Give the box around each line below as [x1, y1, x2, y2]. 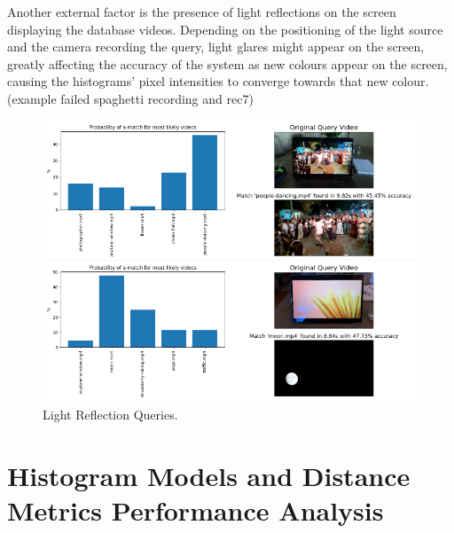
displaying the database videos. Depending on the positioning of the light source [7, 20, 443, 38]
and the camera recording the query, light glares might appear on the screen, [7, 37, 425, 56]
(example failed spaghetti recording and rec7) [7, 89, 254, 107]
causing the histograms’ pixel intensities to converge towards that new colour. [7, 72, 429, 90]
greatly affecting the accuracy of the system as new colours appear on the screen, [7, 54, 448, 73]
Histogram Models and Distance [7, 457, 411, 493]
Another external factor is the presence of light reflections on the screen [7, 3, 396, 20]
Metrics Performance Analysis [7, 491, 384, 528]
